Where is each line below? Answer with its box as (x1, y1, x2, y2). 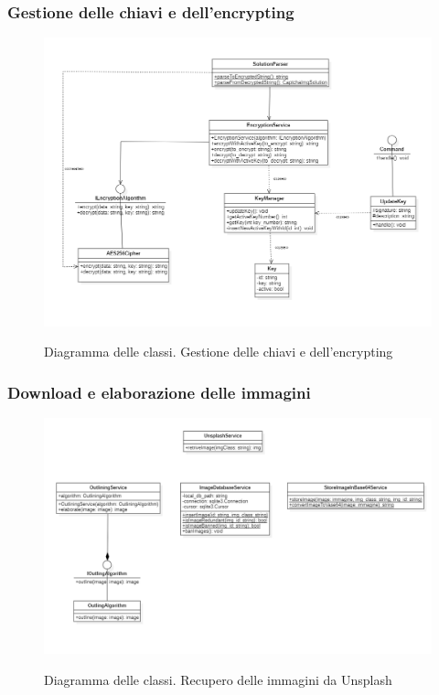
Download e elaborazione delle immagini (7, 380, 311, 403)
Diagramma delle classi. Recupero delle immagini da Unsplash (44, 669, 392, 689)
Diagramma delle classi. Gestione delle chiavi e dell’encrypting (44, 342, 393, 361)
